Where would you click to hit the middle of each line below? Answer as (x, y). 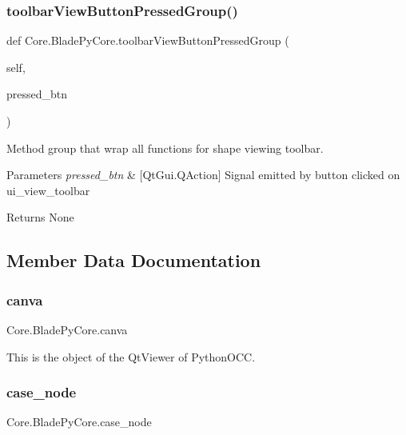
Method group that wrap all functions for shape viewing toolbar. (165, 148)
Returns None (40, 217)
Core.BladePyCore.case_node (79, 422)
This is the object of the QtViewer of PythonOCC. (131, 356)
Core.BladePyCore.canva (67, 329)
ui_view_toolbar (48, 190)
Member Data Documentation (134, 260)
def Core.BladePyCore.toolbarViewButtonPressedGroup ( (148, 40)
